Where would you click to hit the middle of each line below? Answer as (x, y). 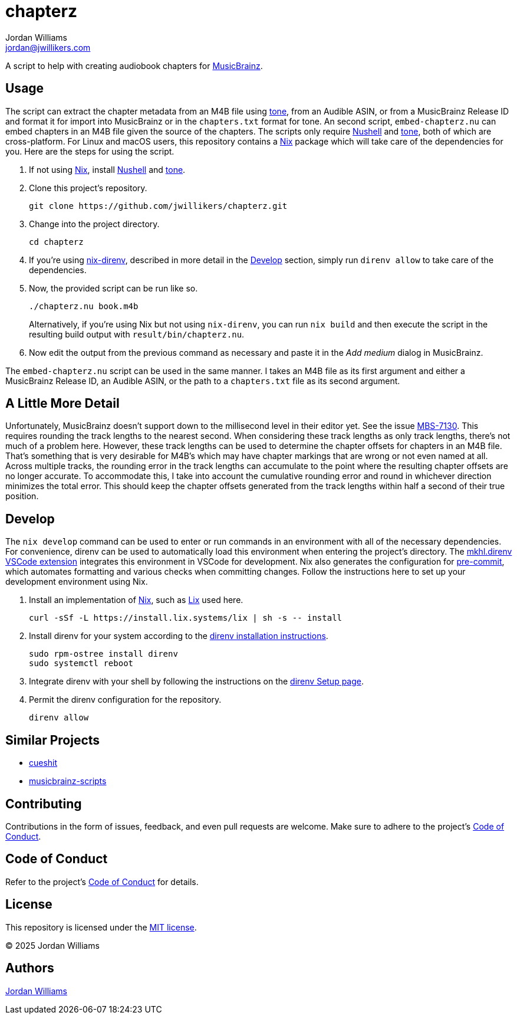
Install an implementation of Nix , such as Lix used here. (136, 600)
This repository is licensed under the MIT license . (101, 927)
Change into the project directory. (94, 224)
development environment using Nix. (77, 582)
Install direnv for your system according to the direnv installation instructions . (179, 636)
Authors (30, 968)
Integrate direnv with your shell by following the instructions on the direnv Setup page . (197, 681)
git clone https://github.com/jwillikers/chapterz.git (158, 206)
